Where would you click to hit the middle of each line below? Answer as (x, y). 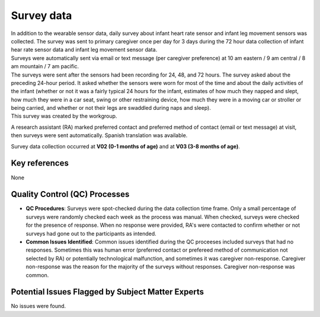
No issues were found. (39, 306)
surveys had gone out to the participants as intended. (91, 233)
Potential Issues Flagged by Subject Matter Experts (108, 292)
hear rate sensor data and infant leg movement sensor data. (84, 50)
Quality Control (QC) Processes (70, 194)
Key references (40, 163)
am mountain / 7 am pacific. (45, 66)
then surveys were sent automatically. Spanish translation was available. (99, 135)
